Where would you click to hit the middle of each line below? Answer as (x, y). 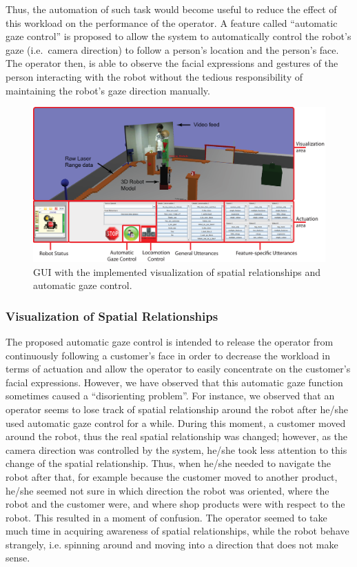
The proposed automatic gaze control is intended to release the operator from (170, 341)
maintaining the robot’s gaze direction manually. (108, 90)
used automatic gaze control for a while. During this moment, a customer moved (176, 422)
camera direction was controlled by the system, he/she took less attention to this (176, 449)
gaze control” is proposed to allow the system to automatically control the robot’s (178, 36)
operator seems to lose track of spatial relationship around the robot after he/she (177, 409)
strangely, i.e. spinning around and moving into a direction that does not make (172, 544)
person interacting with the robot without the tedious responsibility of (154, 76)
